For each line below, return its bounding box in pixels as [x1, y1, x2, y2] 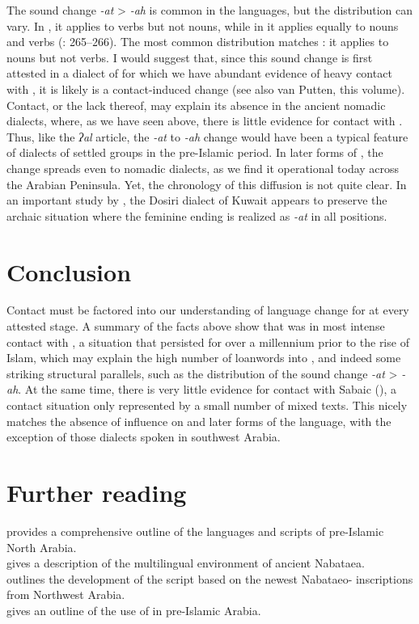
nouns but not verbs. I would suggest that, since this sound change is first [6, 48, 373, 65]
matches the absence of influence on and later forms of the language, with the [6, 412, 391, 429]
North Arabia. [6, 538, 77, 555]
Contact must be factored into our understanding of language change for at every [6, 301, 409, 318]
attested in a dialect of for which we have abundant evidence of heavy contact [6, 65, 392, 82]
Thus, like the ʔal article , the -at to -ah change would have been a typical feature [6, 128, 408, 145]
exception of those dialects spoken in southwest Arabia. [6, 428, 281, 445]
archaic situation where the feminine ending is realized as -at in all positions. [6, 207, 387, 224]
